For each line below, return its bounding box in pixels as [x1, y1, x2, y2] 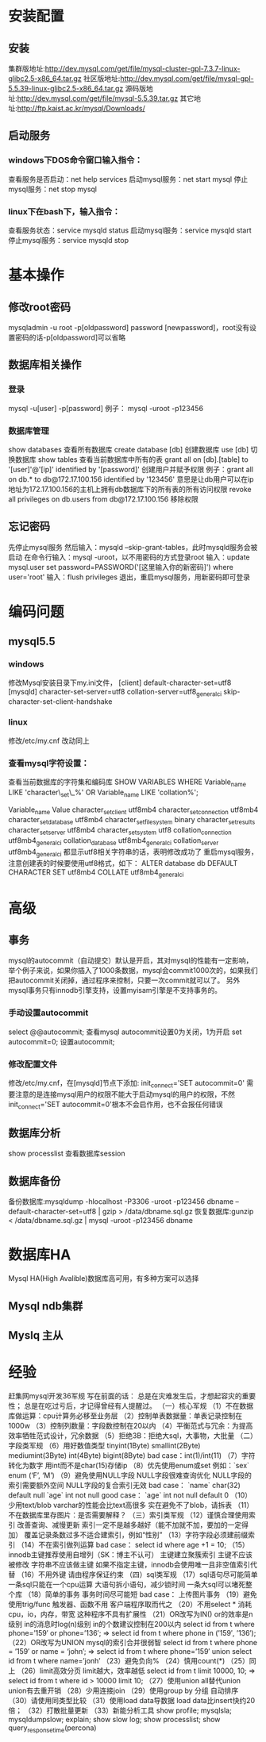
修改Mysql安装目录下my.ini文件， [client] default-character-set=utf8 [8, 678, 232, 687]
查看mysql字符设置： [8, 757, 90, 768]
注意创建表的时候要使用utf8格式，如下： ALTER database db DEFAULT [8, 858, 238, 867]
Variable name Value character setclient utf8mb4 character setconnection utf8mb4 [8, 805, 259, 816]
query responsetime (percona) [8, 1723, 97, 1734]
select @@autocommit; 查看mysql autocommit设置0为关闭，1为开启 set [8, 1027, 242, 1036]
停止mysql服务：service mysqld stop [8, 235, 129, 244]
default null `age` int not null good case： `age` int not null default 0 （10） [8, 1490, 253, 1500]
